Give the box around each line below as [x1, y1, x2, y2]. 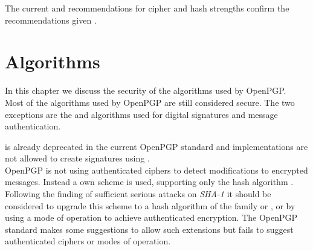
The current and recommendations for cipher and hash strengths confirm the [5, 2, 289, 14]
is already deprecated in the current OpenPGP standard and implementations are [5, 140, 308, 152]
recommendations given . [5, 13, 97, 26]
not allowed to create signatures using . [5, 152, 150, 165]
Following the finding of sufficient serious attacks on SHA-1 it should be [5, 187, 271, 200]
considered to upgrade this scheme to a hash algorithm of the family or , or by [5, 199, 295, 212]
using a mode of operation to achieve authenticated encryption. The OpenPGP [5, 211, 298, 224]
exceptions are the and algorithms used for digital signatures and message [5, 108, 278, 120]
